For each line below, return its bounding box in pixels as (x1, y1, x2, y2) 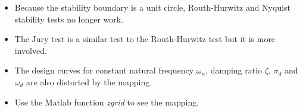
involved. (14, 44, 47, 56)
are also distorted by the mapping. (26, 75, 152, 88)
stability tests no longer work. (14, 12, 124, 25)
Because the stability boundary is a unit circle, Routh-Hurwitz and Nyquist (14, 1, 291, 13)
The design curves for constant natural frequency (14, 64, 194, 76)
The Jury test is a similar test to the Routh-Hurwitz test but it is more (14, 33, 276, 45)
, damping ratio (205, 64, 263, 76)
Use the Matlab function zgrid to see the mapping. (14, 95, 199, 108)
